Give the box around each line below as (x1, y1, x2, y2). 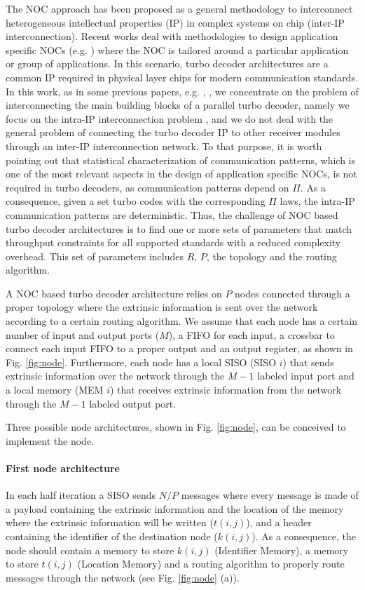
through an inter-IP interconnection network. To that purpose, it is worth (6, 138, 322, 153)
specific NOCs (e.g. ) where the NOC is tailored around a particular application (6, 42, 349, 57)
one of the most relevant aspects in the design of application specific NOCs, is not (6, 166, 357, 181)
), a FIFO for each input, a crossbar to (168, 327, 335, 342)
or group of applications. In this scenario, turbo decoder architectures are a (6, 56, 329, 71)
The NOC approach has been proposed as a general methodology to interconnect (6, 1, 353, 15)
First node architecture (6, 461, 120, 475)
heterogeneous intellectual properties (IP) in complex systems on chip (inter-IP (6, 15, 345, 29)
